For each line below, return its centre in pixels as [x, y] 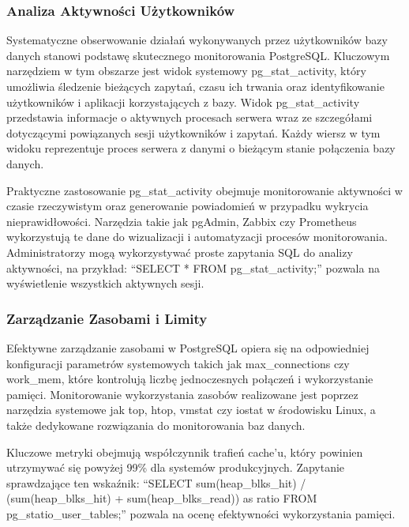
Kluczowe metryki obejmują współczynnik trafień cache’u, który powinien [185, 452]
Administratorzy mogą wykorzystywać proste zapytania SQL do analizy [180, 252]
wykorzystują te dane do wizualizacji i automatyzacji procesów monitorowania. [197, 237]
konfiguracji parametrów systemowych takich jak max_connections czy [178, 363]
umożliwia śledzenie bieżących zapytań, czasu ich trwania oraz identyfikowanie [195, 86]
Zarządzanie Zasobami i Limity [107, 318]
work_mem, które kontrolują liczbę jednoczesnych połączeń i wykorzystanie [190, 379]
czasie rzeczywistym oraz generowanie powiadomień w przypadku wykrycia [188, 206]
